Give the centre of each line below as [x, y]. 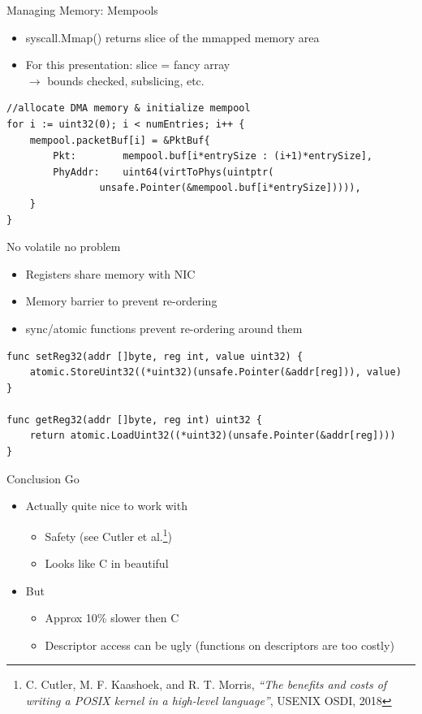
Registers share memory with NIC [110, 273]
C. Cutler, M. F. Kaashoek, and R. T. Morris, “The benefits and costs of [206, 684]
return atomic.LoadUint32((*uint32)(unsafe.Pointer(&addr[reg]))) [213, 436]
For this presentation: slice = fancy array [128, 65]
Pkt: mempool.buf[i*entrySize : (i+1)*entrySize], [213, 156]
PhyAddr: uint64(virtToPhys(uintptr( [164, 172]
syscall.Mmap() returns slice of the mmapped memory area [172, 37]
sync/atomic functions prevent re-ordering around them [164, 328]
